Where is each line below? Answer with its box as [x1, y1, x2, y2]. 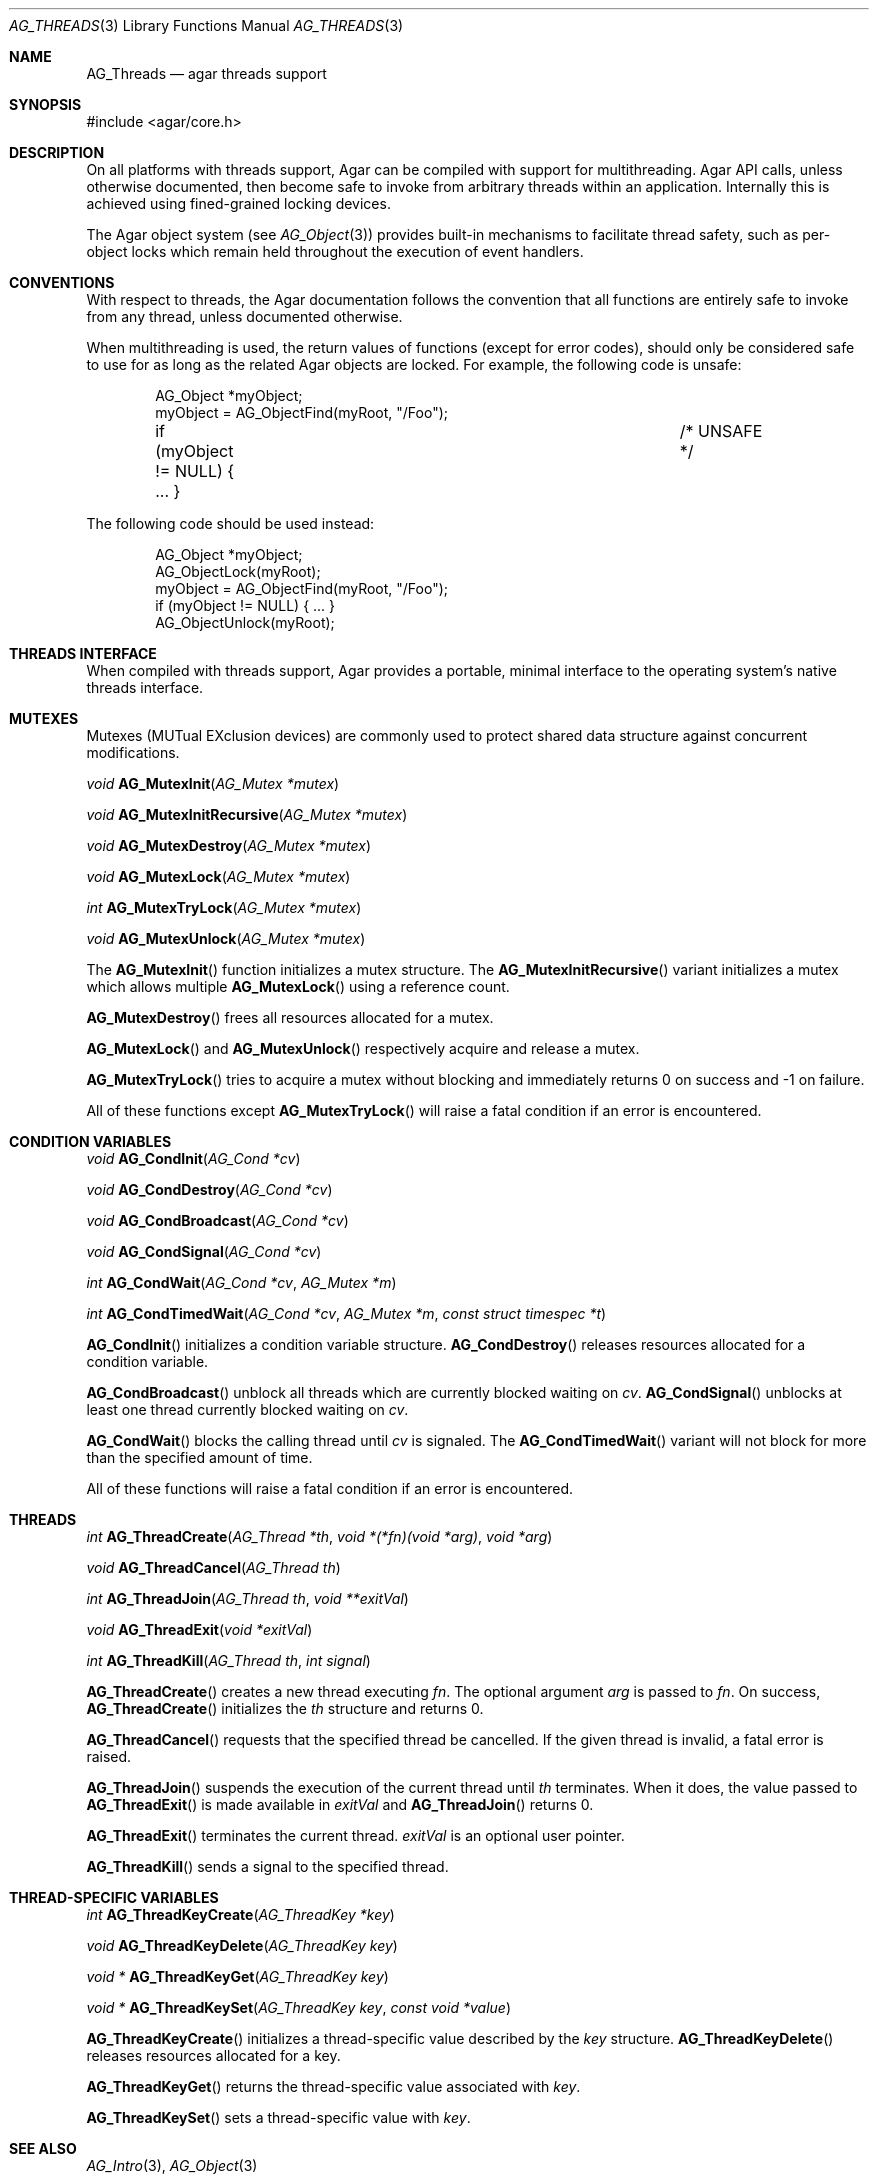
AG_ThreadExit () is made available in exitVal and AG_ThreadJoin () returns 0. [86, 1796, 594, 1813]
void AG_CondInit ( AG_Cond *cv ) [86, 1150, 301, 1167]
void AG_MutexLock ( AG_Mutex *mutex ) [86, 868, 351, 885]
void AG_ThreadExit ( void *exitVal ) [86, 1621, 313, 1638]
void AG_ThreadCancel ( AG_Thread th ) [86, 1559, 341, 1576]
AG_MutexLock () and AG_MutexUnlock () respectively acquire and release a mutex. [86, 1040, 640, 1057]
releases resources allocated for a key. [86, 2047, 341, 2064]
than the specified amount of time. [86, 1449, 313, 1466]
